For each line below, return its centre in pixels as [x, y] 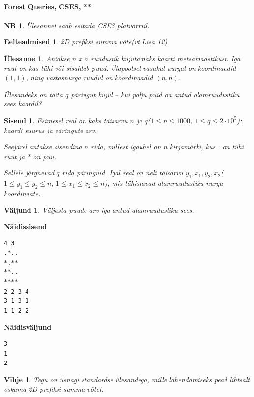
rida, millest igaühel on [126, 147]
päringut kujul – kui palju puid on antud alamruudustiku [155, 94]
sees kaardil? [23, 104]
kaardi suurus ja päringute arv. [51, 130]
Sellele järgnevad [29, 173]
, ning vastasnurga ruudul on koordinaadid [89, 78]
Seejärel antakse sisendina [43, 147]
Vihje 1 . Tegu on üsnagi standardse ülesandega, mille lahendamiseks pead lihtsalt [127, 379]
